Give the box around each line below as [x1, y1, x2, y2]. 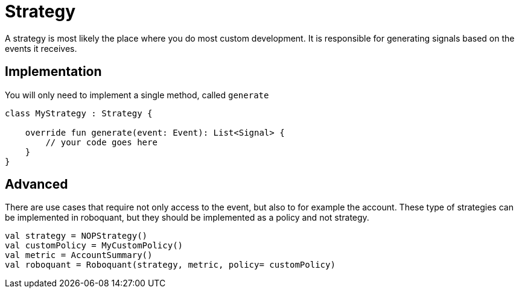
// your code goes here [45, 137, 158, 147]
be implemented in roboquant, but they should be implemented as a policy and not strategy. [5, 212, 369, 223]
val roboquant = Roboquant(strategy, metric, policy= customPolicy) [5, 260, 336, 270]
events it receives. [5, 43, 77, 54]
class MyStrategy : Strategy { [5, 108, 153, 118]
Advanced [5, 177, 68, 192]
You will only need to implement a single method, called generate [5, 89, 269, 100]
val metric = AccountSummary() [5, 250, 153, 260]
